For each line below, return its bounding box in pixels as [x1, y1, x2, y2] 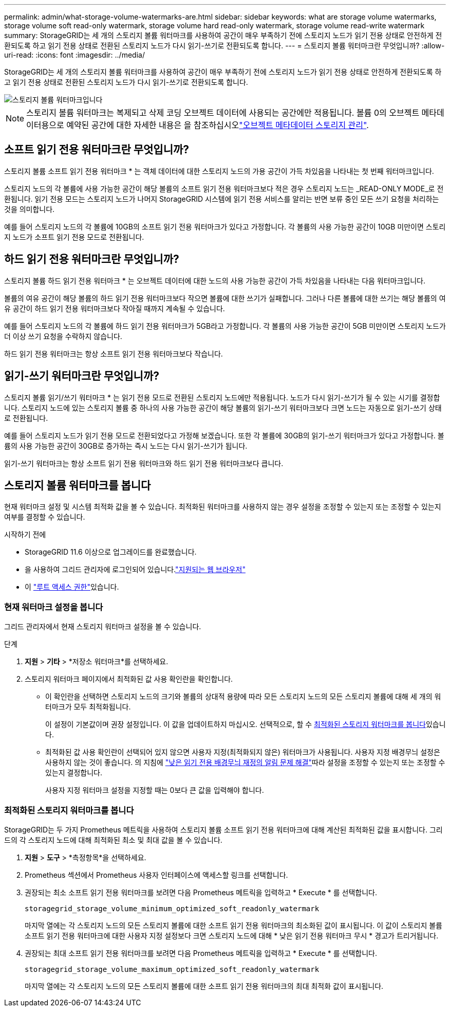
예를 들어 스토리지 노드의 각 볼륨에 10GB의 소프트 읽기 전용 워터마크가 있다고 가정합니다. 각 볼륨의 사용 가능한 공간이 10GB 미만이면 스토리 [4, 222, 446, 231]
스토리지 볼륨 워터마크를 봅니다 [4, 478, 151, 492]
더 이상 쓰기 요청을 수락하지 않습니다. [4, 331, 122, 341]
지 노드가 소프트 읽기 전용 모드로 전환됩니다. [4, 232, 144, 241]
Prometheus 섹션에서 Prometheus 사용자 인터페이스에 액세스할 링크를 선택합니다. [25, 870, 288, 879]
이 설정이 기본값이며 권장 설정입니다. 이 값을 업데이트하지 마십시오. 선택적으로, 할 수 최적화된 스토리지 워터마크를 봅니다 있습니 [45, 720, 446, 729]
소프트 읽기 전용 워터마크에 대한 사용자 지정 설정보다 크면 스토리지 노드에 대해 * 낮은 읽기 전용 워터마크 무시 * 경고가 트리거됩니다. [25, 931, 439, 940]
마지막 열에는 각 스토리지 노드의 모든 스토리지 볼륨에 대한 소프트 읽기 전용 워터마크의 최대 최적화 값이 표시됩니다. [25, 981, 384, 990]
